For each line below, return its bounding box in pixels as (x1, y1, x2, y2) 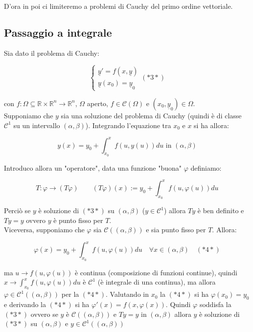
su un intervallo (13, 120, 60, 130)
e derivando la (4, 299, 46, 310)
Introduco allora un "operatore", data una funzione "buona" (4, 162, 182, 173)
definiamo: (190, 162, 222, 173)
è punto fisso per (53, 215, 103, 225)
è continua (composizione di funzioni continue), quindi (74, 267, 237, 277)
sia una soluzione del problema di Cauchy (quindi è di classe (61, 110, 242, 120)
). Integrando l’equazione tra (85, 120, 171, 130)
